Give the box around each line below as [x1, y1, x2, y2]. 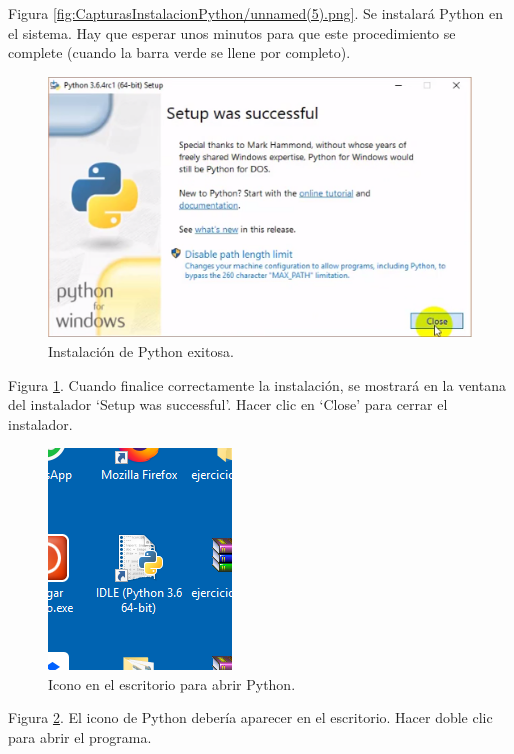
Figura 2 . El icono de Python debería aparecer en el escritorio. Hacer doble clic [8, 707, 493, 728]
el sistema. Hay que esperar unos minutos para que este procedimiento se [8, 22, 456, 43]
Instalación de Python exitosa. [48, 340, 234, 361]
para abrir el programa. [8, 727, 152, 748]
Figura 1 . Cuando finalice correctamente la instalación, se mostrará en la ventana [8, 374, 506, 395]
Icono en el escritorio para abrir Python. [48, 673, 296, 694]
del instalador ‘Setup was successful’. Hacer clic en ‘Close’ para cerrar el [8, 394, 448, 415]
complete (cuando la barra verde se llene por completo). [8, 42, 351, 63]
